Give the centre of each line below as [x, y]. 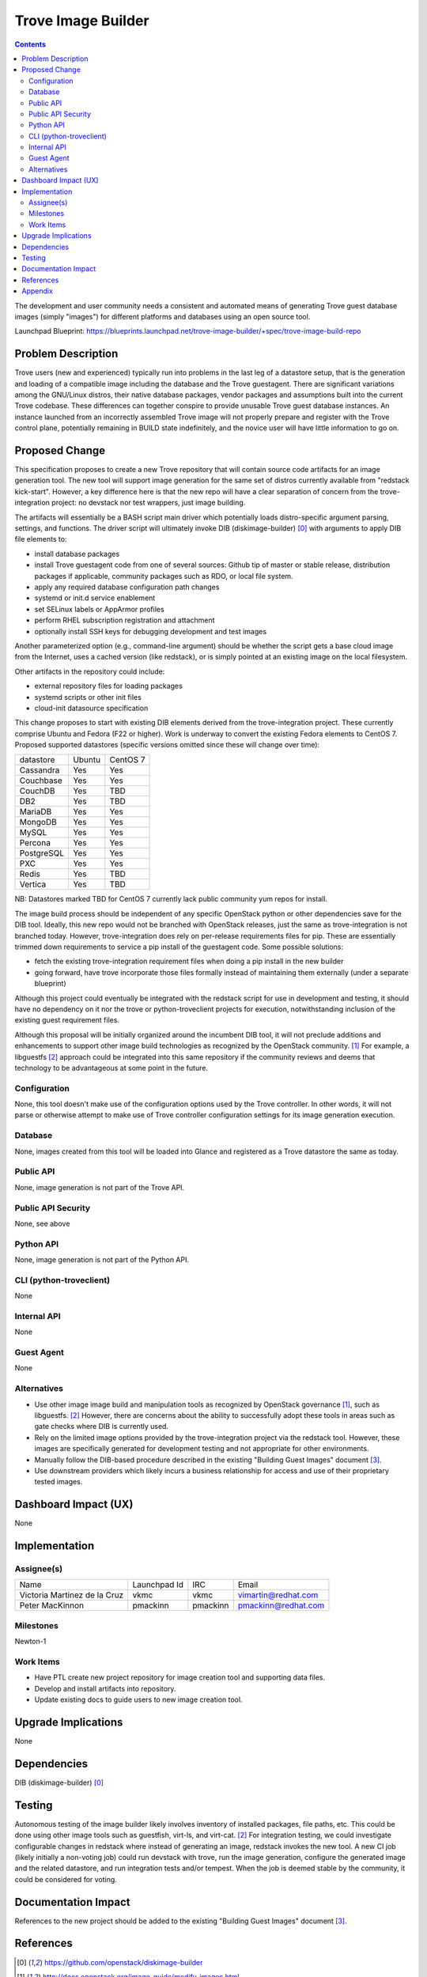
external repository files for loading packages [109, 686]
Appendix [37, 291]
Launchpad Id [158, 1585]
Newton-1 [30, 1642]
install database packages [77, 554]
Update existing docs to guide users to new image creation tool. [138, 1699]
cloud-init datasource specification [91, 708]
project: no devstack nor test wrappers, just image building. [149, 503]
